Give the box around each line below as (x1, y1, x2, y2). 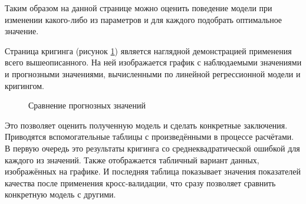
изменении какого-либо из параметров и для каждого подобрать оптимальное (5, 13, 282, 25)
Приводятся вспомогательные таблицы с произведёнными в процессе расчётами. (5, 130, 294, 143)
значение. (5, 25, 39, 37)
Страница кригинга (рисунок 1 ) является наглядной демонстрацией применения (5, 44, 292, 57)
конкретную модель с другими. (5, 188, 116, 200)
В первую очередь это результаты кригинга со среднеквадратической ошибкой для (5, 142, 300, 154)
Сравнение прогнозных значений (28, 99, 146, 111)
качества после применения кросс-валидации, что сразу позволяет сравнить (5, 176, 276, 189)
